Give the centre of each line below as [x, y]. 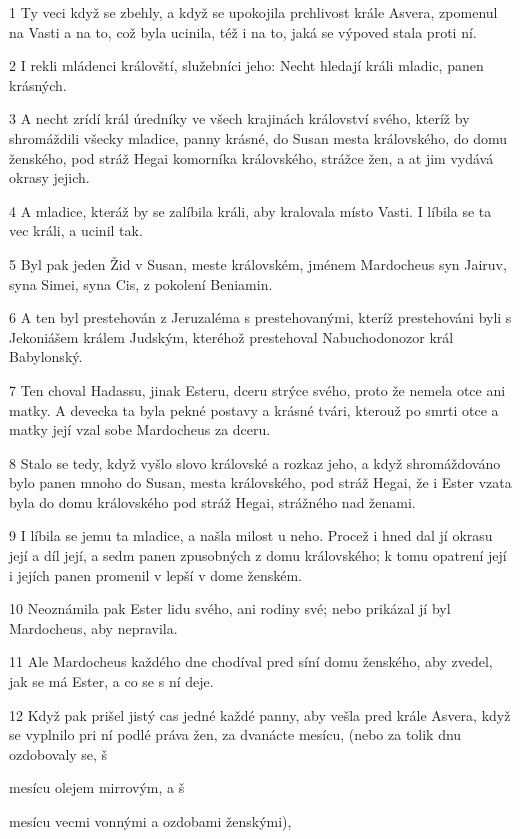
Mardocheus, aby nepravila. [93, 627]
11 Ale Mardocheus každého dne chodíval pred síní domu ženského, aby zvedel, [251, 661]
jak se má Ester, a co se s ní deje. [111, 681]
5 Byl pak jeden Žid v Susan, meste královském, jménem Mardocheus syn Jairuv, [258, 263]
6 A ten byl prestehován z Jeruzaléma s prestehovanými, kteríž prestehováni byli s [260, 317]
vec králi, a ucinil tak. [76, 230]
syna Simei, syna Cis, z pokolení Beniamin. [141, 283]
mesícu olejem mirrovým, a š [97, 787]
